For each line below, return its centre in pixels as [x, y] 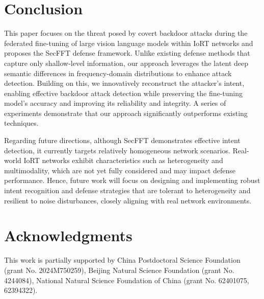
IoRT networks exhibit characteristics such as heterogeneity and [123, 160]
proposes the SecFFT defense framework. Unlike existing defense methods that [127, 53]
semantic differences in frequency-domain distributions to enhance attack [118, 73]
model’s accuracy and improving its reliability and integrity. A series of [115, 103]
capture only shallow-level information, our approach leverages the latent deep [126, 63]
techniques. [21, 123]
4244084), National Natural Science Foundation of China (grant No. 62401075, [127, 280]
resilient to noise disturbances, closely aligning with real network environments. [128, 200]
